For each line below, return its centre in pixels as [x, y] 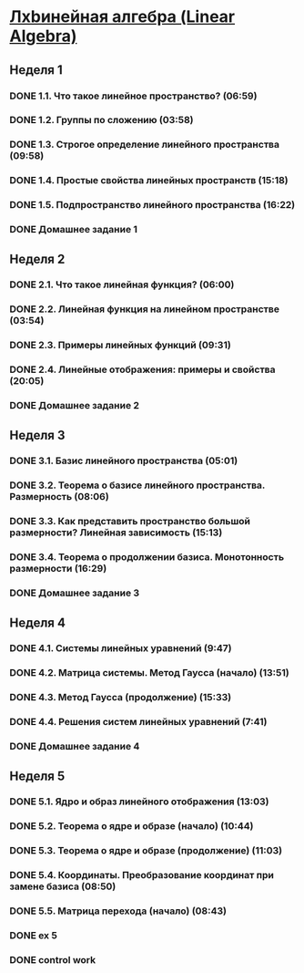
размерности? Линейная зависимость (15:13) [116, 533]
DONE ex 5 [33, 936]
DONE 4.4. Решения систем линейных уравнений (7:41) [138, 722]
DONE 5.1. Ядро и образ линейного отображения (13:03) [139, 802]
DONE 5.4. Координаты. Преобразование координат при [142, 875]
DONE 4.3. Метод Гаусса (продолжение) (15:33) [121, 698]
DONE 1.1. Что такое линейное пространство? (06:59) [133, 96]
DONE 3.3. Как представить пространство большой [130, 522]
